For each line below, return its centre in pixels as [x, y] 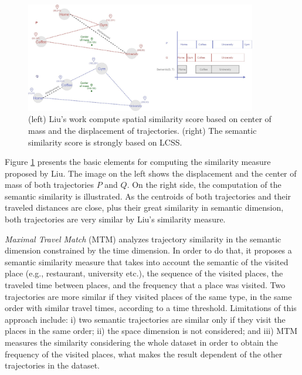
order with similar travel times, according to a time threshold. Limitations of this [151, 308]
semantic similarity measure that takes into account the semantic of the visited [147, 261]
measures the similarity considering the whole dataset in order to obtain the [141, 342]
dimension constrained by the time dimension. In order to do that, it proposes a [148, 250]
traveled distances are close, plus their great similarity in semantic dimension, [144, 207]
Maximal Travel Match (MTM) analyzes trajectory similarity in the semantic [143, 239]
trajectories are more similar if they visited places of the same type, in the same [148, 296]
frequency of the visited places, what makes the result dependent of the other [144, 354]
